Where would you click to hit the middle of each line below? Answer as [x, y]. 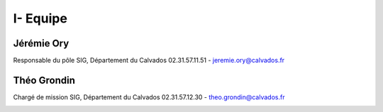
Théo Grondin [44, 80]
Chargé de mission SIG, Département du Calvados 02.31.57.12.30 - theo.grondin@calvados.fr [149, 97]
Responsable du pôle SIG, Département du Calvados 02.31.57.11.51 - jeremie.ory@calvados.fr [149, 61]
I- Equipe [40, 18]
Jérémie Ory [41, 43]
